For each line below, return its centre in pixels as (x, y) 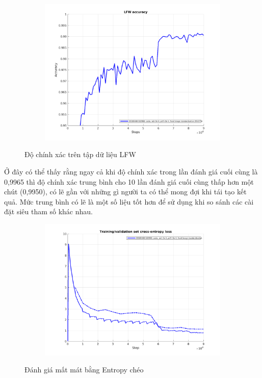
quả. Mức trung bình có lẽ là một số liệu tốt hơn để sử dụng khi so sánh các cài (129, 201)
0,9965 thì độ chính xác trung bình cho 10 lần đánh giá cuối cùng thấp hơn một (129, 181)
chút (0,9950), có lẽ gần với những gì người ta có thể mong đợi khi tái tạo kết (125, 192)
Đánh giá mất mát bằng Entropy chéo (84, 370)
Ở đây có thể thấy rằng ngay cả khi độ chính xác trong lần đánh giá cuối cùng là (131, 171)
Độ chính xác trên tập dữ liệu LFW (80, 154)
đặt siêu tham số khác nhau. (48, 211)
